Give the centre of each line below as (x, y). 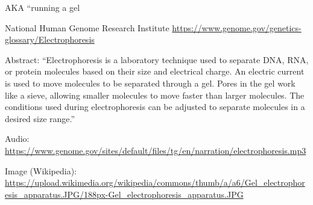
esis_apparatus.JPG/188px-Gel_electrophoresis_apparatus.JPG (124, 194)
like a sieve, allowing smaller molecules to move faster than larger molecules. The (155, 95)
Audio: (17, 139)
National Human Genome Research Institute (87, 27)
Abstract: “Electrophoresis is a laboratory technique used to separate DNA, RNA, (157, 59)
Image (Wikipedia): (41, 170)
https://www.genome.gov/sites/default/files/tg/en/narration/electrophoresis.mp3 (156, 150)
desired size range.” (40, 118)
